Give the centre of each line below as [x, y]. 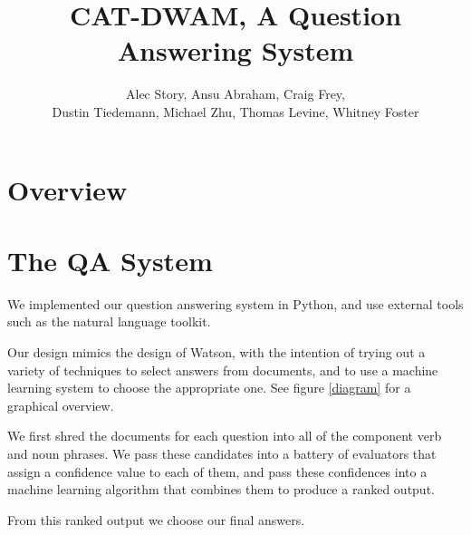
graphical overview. [61, 405]
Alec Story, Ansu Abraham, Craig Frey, [235, 94]
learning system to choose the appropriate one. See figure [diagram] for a [209, 388]
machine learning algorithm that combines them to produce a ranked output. [221, 489]
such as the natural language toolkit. [109, 321]
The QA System [110, 260]
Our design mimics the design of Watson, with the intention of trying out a [216, 352]
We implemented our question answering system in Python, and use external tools [235, 303]
